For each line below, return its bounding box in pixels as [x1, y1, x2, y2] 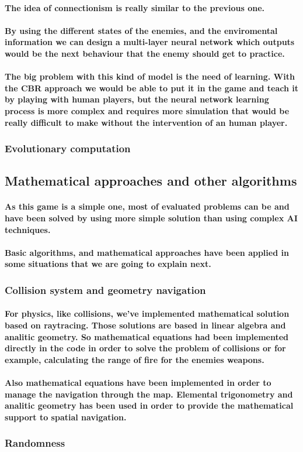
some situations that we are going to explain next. [5, 258, 211, 270]
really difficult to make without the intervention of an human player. [5, 116, 288, 128]
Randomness [5, 436, 65, 450]
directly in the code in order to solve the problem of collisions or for [5, 342, 286, 354]
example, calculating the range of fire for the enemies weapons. [5, 353, 264, 365]
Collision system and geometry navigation [5, 282, 206, 297]
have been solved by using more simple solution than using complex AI [5, 211, 298, 224]
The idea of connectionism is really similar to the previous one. [5, 1, 265, 13]
